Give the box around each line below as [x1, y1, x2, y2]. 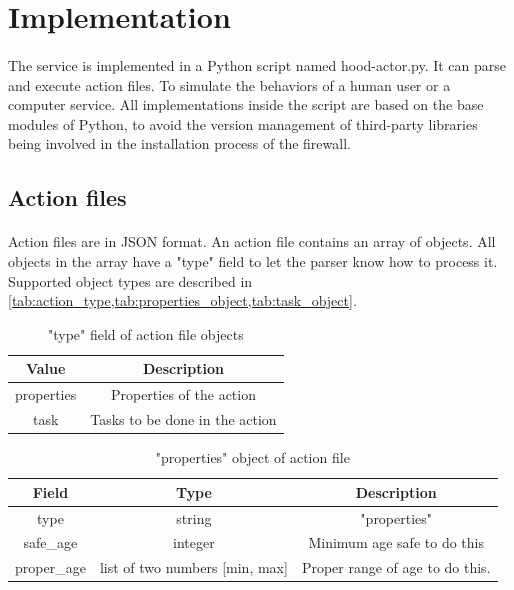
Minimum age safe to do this [308, 532, 484, 553]
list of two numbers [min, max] [99, 557, 288, 578]
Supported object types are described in [8, 270, 253, 291]
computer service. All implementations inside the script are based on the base [8, 94, 484, 115]
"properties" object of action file [155, 447, 350, 468]
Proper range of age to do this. [301, 557, 491, 578]
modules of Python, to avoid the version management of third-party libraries [8, 113, 478, 134]
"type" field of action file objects [48, 323, 244, 344]
